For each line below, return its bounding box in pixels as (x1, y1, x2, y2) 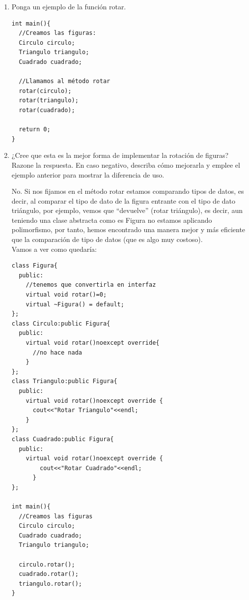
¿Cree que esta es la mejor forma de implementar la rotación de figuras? (11, 150, 229, 160)
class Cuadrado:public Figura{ (11, 435, 114, 443)
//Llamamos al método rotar (19, 78, 111, 85)
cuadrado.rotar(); (19, 570, 79, 578)
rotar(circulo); (19, 87, 72, 94)
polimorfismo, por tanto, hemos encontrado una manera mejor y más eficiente (11, 224, 246, 235)
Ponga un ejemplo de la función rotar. (11, 1, 126, 11)
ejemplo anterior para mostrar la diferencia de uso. (11, 169, 165, 180)
